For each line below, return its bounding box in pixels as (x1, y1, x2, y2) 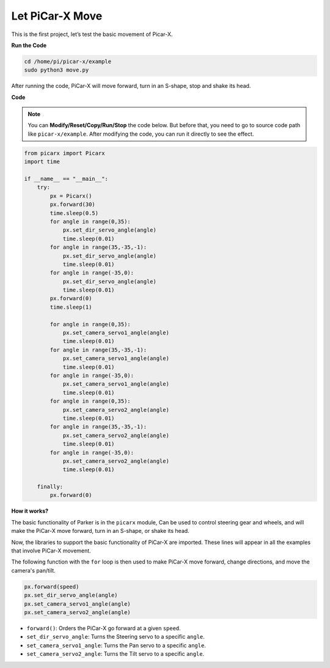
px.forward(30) (50, 201, 96, 208)
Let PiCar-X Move (11, 9, 103, 23)
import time (24, 158, 61, 165)
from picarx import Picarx (24, 150, 105, 156)
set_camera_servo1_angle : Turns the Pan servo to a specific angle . (26, 642, 206, 649)
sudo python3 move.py (24, 67, 89, 73)
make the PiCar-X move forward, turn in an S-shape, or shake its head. (11, 527, 189, 535)
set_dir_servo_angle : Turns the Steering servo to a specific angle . (26, 633, 205, 640)
